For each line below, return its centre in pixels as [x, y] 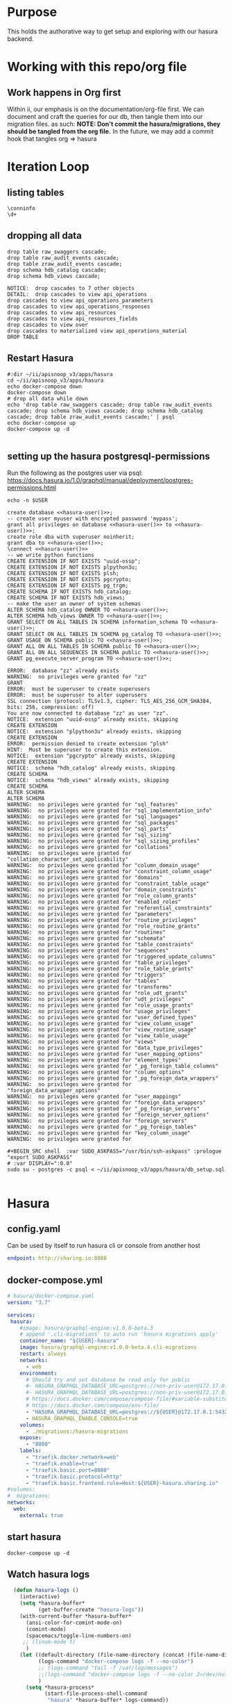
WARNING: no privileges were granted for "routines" [87, 932]
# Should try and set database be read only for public [108, 1380]
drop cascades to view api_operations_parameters [80, 300]
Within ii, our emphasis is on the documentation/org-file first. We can [106, 109]
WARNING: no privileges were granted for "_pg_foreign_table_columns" [113, 1066]
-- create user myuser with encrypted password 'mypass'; [93, 519]
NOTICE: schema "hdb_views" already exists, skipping [88, 780]
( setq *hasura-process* [60, 1687]
